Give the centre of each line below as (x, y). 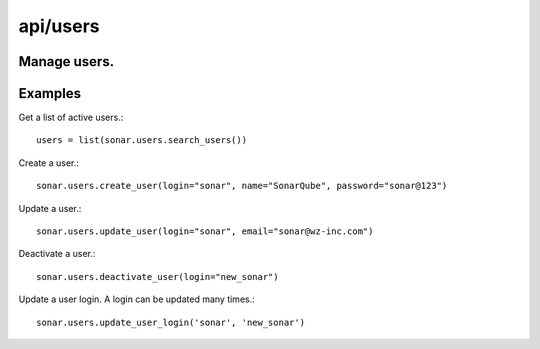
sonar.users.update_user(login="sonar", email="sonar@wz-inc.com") (205, 231)
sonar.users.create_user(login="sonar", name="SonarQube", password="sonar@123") (242, 186)
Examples (50, 93)
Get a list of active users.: (71, 117)
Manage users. (66, 61)
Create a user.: (49, 162)
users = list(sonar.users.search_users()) (142, 140)
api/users (59, 26)
